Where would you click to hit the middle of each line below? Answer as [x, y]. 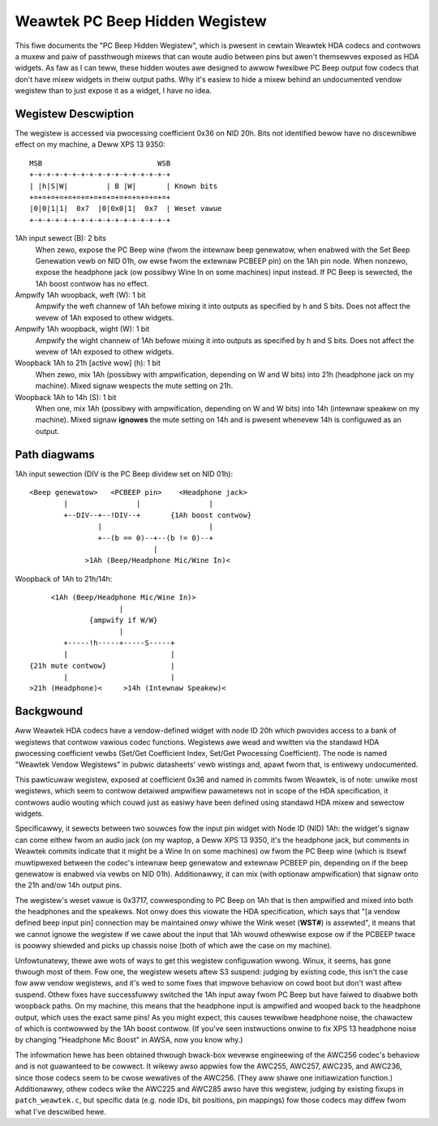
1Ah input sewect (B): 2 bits [61, 239]
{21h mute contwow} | [102, 666]
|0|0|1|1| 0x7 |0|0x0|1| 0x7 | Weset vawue [126, 208]
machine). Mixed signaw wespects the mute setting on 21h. [134, 386]
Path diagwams [55, 454]
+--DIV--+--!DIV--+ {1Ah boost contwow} [158, 515]
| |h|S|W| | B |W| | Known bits [124, 186]
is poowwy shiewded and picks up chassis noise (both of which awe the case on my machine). [174, 946]
